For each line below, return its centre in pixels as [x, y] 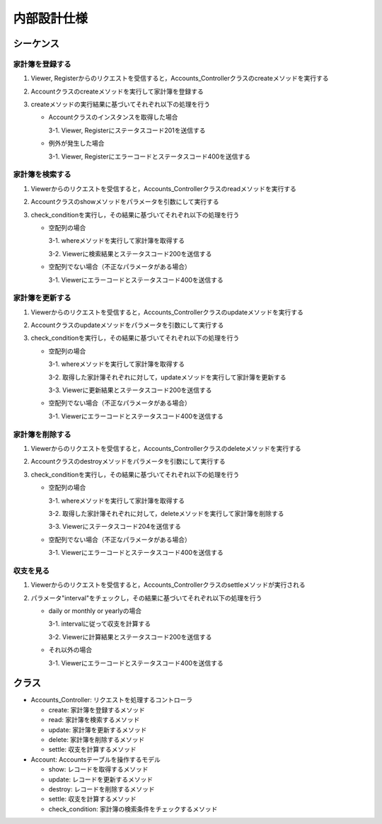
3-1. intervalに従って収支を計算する [100, 624]
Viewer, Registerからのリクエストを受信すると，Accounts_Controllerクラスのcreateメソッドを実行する [180, 79]
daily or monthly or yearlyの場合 [95, 611]
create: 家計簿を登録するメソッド [97, 710]
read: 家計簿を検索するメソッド [94, 720]
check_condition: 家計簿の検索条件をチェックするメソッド [133, 809]
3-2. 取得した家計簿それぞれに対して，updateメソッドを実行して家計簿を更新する [167, 377]
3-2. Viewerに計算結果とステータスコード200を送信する [130, 636]
